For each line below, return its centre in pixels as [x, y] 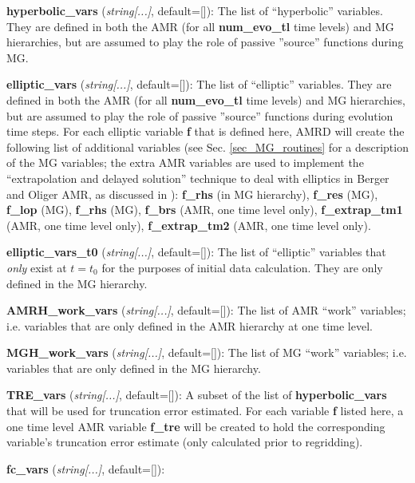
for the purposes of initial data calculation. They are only [242, 267]
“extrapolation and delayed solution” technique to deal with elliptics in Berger [198, 178]
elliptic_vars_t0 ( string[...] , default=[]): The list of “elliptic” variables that [196, 252]
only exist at [37, 267]
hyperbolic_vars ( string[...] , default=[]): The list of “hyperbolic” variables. [195, 10]
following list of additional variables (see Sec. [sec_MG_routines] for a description [207, 146]
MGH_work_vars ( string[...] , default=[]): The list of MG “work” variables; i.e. [207, 352]
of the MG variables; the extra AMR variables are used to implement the [185, 162]
